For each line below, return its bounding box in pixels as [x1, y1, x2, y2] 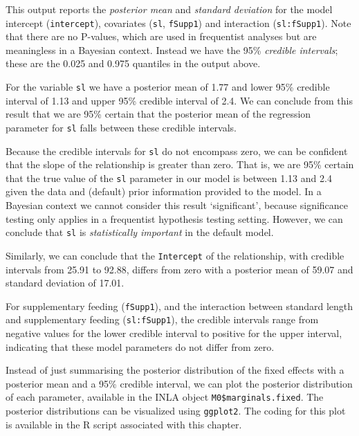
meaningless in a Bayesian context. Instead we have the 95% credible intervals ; [6, 42, 338, 57]
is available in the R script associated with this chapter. [6, 417, 242, 431]
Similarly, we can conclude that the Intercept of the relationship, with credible [6, 248, 344, 262]
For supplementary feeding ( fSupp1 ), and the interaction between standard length [6, 298, 353, 313]
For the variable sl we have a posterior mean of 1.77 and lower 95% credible [6, 80, 330, 94]
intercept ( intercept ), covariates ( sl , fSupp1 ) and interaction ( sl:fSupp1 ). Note [6, 15, 351, 30]
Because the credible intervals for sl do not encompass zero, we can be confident [6, 143, 348, 158]
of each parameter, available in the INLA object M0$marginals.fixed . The [6, 390, 324, 404]
